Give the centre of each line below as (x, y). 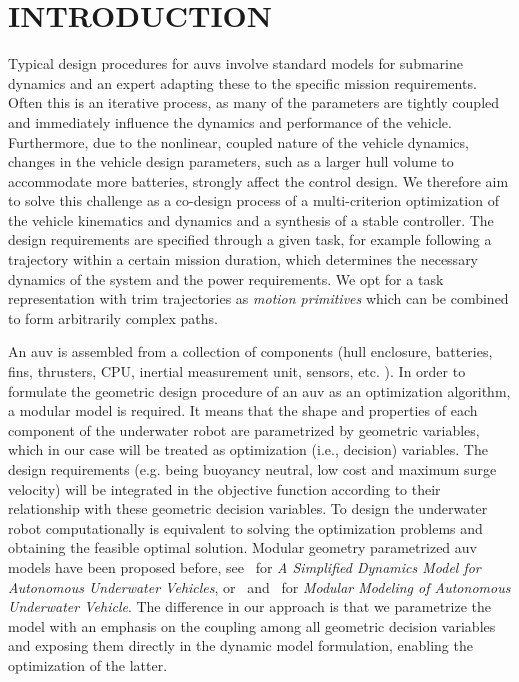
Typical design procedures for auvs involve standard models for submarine (235, 63)
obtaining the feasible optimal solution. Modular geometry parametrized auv (242, 547)
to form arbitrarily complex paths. (113, 317)
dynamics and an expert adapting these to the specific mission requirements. (242, 82)
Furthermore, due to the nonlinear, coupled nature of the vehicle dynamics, (238, 141)
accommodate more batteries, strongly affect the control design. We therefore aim (258, 180)
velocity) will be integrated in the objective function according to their (224, 488)
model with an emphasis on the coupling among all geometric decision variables (252, 625)
